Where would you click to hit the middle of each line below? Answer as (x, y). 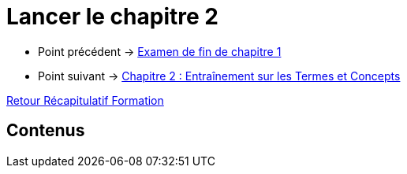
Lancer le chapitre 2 (112, 17)
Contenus (46, 131)
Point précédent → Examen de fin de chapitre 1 (160, 51)
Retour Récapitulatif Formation (85, 100)
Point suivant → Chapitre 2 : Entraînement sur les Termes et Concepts (219, 76)
